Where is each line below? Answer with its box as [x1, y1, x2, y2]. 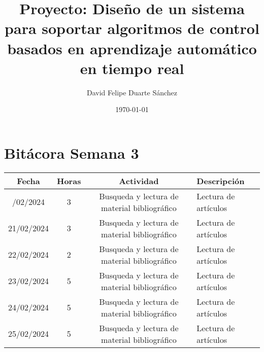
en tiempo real [80, 57, 184, 78]
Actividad [119, 174, 159, 187]
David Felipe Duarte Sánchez [87, 87, 177, 97]
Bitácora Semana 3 [4, 142, 139, 163]
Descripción [196, 174, 245, 187]
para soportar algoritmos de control [5, 18, 259, 39]
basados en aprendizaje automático [7, 38, 257, 58]
